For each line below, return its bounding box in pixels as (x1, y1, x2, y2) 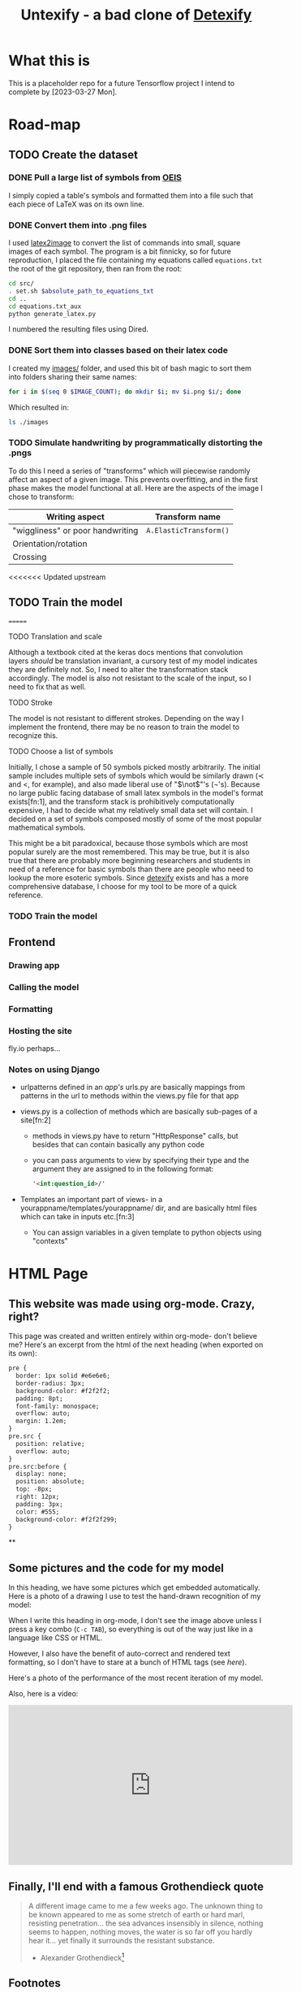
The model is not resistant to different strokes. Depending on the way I (8, 713, 244, 723)
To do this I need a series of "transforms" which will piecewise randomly (8, 466, 251, 475)
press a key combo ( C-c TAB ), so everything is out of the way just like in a (8, 1624, 253, 1635)
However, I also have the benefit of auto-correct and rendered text (8, 1648, 231, 1659)
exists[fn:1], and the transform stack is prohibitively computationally (8, 797, 235, 806)
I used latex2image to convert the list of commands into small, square (8, 238, 241, 248)
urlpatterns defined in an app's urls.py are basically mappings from (19, 1083, 246, 1092)
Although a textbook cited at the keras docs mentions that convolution (8, 647, 243, 657)
